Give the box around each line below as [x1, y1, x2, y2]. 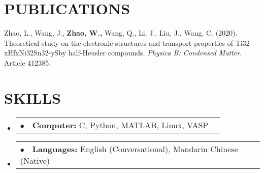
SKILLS [4, 87, 61, 108]
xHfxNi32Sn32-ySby [4, 47, 67, 58]
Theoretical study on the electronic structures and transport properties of [4, 37, 234, 48]
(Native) [20, 154, 50, 166]
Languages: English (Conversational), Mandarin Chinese [32, 142, 238, 155]
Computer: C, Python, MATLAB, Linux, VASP [32, 119, 209, 131]
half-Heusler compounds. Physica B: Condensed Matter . [68, 47, 242, 58]
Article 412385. [4, 57, 51, 68]
